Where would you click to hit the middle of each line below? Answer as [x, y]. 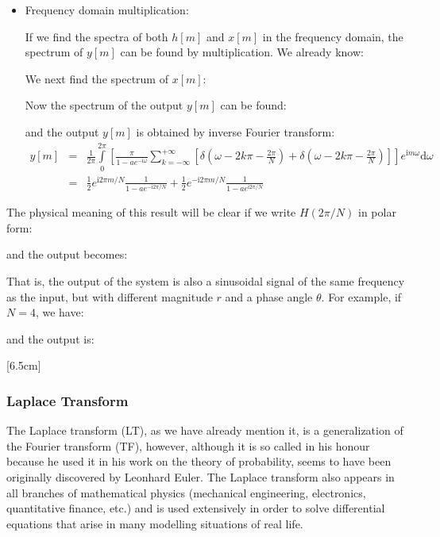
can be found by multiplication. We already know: [242, 52]
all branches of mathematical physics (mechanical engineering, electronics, [186, 492]
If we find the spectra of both [96, 36]
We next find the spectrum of [96, 78]
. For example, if [361, 296]
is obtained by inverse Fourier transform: [235, 131]
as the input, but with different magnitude [110, 296]
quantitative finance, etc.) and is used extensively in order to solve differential [196, 508]
